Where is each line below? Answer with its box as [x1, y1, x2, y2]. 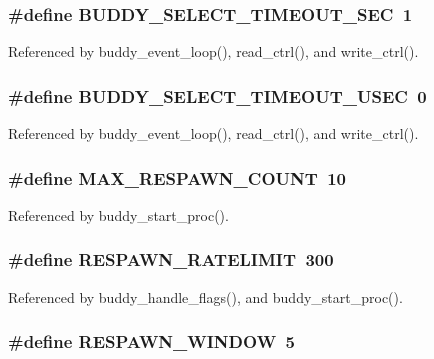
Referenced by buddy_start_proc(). [8, 204, 229, 225]
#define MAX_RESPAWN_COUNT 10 [8, 165, 347, 190]
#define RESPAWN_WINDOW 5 [8, 329, 295, 354]
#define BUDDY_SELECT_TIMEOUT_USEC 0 [8, 83, 427, 108]
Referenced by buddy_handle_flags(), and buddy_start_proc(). [8, 286, 403, 307]
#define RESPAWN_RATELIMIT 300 [8, 247, 334, 272]
